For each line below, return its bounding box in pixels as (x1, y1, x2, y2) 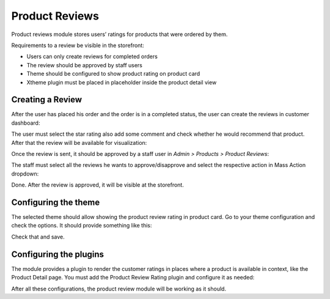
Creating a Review (11, 95, 82, 105)
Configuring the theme (11, 197, 100, 207)
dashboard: (11, 119, 40, 127)
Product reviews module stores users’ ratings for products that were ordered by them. (11, 31, 228, 38)
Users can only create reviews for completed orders (26, 53, 158, 61)
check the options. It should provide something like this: (11, 222, 152, 229)
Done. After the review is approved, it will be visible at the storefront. (11, 181, 185, 189)
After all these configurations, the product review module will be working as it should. (11, 285, 226, 292)
